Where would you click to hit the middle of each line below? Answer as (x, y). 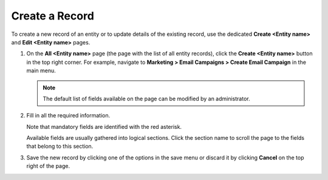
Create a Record (53, 16)
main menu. (41, 71)
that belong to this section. (60, 147)
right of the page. (48, 166)
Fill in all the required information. (68, 116)
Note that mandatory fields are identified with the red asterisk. (104, 126)
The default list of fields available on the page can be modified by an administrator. (146, 99)
